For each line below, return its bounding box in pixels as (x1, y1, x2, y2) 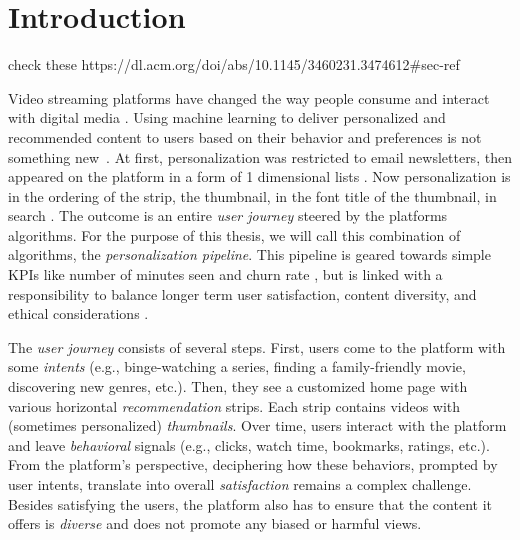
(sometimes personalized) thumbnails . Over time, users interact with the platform (8, 415, 507, 436)
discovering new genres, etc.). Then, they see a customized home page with (8, 376, 468, 397)
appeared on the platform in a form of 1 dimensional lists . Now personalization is (8, 166, 511, 187)
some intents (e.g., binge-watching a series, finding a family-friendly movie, (8, 356, 466, 377)
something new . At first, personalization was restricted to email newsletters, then (8, 146, 512, 167)
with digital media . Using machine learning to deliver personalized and (8, 107, 446, 128)
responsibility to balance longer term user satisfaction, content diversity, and (8, 283, 477, 304)
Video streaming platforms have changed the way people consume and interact (8, 87, 490, 108)
